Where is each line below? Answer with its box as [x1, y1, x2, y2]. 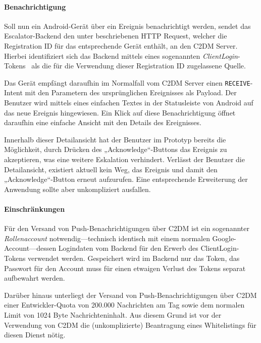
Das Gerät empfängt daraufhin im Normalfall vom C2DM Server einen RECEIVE [4, 77, 250, 88]
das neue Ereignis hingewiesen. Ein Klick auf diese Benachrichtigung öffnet [4, 107, 236, 118]
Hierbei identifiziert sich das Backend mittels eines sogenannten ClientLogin [4, 50, 238, 61]
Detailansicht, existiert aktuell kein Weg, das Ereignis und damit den [4, 164, 218, 174]
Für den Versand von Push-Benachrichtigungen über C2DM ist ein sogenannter [4, 223, 249, 234]
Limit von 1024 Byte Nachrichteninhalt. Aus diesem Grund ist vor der [4, 309, 222, 320]
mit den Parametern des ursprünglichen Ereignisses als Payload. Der [25, 87, 237, 98]
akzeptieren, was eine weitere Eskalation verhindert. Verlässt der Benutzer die [4, 154, 245, 164]
